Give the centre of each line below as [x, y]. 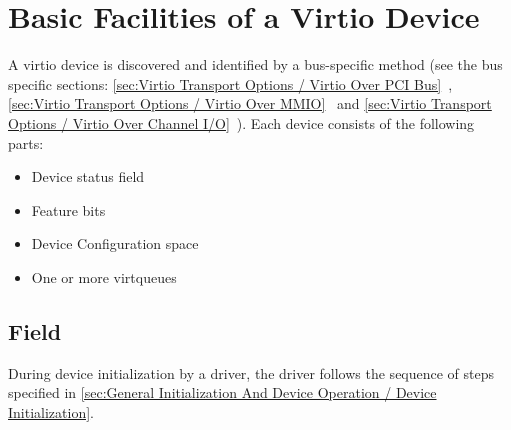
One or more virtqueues [104, 276]
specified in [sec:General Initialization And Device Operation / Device [222, 392]
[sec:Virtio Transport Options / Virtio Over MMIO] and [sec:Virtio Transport [250, 103]
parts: [26, 142]
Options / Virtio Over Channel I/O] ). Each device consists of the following [241, 122]
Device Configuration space [115, 243]
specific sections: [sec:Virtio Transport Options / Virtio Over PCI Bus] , [230, 83]
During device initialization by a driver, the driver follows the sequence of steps [251, 372]
